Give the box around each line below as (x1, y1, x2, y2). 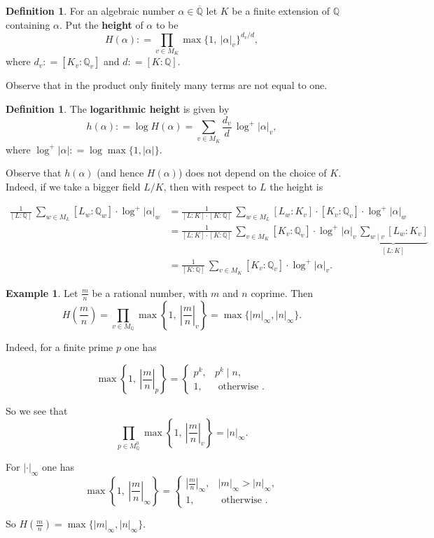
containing (6, 17, 50, 32)
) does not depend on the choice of (178, 165, 327, 180)
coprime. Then (251, 285, 314, 300)
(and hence (97, 165, 144, 180)
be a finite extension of (232, 4, 330, 18)
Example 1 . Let (6, 285, 78, 300)
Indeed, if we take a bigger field (6, 179, 141, 193)
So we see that (6, 403, 68, 418)
